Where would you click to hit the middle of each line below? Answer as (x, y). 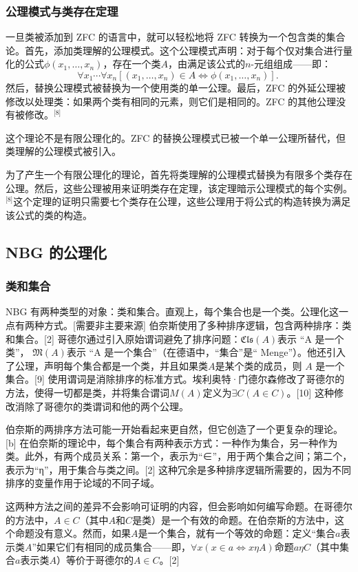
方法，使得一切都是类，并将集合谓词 (87, 392)
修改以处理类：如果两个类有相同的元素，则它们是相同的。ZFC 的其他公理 (171, 101)
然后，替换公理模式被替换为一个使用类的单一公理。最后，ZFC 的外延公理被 (176, 87)
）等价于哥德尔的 (95, 560)
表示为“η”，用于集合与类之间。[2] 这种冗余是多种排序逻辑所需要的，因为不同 (178, 469)
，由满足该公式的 (206, 64)
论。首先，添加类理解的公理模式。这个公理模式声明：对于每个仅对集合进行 (174, 50)
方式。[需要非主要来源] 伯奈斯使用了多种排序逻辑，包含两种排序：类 (198, 325)
